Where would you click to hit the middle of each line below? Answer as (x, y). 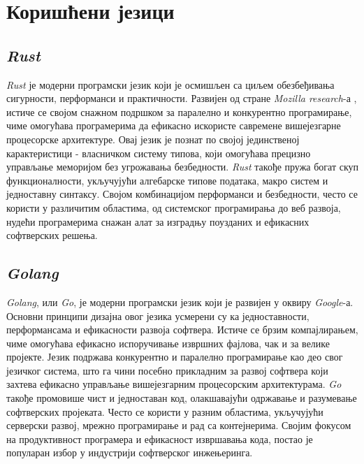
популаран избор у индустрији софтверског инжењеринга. (130, 452)
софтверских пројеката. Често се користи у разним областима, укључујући (165, 411)
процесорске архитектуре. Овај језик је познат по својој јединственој (153, 139)
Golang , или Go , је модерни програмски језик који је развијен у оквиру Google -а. (180, 302)
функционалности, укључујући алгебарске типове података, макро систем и (167, 180)
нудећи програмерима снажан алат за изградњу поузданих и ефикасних (158, 221)
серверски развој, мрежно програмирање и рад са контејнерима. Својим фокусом (179, 425)
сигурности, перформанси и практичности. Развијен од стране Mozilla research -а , (182, 98)
